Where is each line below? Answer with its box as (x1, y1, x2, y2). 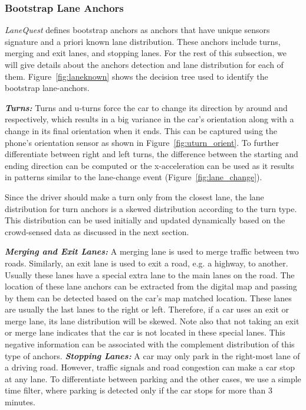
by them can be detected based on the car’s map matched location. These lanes (5, 291, 292, 304)
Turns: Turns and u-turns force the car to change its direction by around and (5, 101, 288, 113)
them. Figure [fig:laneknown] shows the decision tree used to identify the (5, 70, 268, 82)
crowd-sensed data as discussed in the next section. (5, 225, 189, 237)
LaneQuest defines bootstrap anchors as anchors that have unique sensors (5, 24, 270, 36)
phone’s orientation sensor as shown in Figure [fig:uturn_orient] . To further (5, 136, 279, 148)
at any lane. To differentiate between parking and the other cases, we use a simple (5, 372, 301, 385)
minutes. (5, 396, 35, 408)
